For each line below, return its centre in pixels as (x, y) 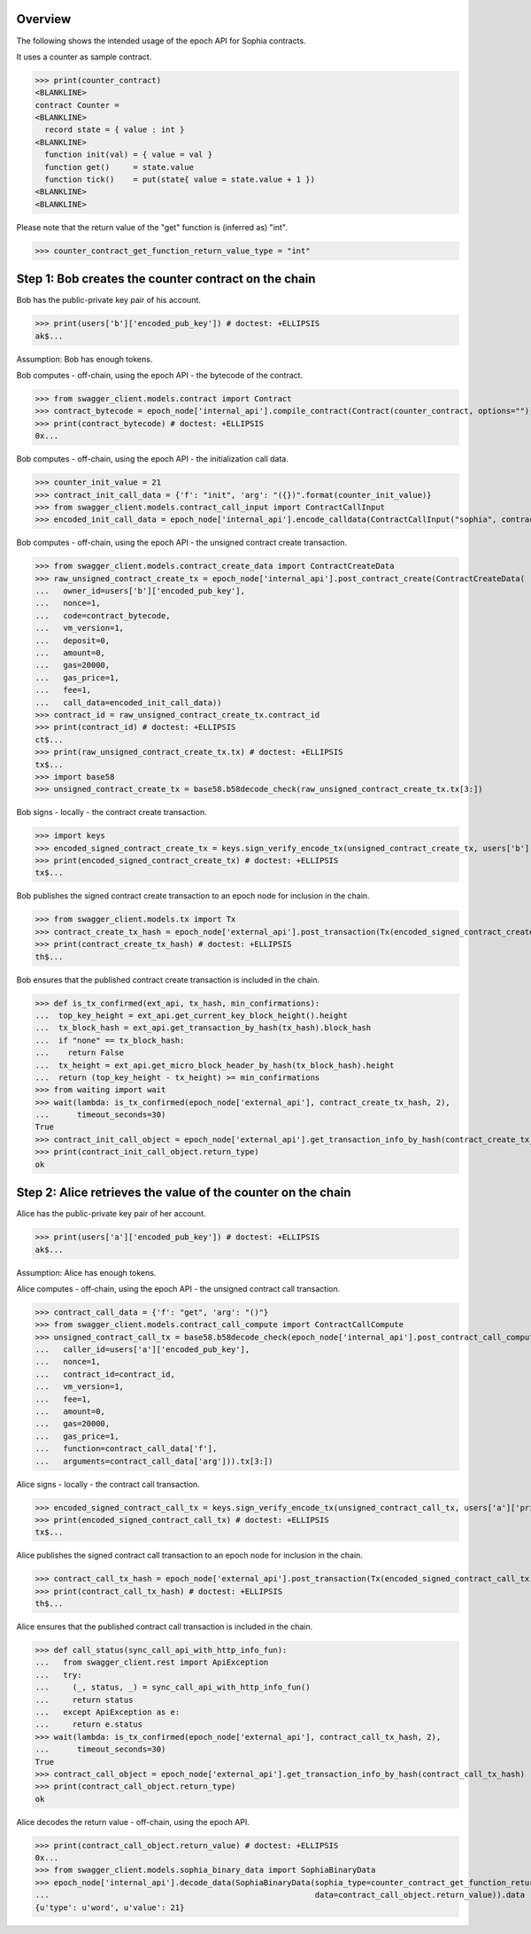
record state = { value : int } (115, 130)
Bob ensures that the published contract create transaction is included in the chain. (168, 980)
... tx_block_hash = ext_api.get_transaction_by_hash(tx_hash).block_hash (203, 1028)
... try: (58, 1675)
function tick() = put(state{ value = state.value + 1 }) (180, 180)
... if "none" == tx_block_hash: (110, 1040)
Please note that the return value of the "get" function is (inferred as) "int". (152, 227)
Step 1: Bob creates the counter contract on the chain (166, 279)
